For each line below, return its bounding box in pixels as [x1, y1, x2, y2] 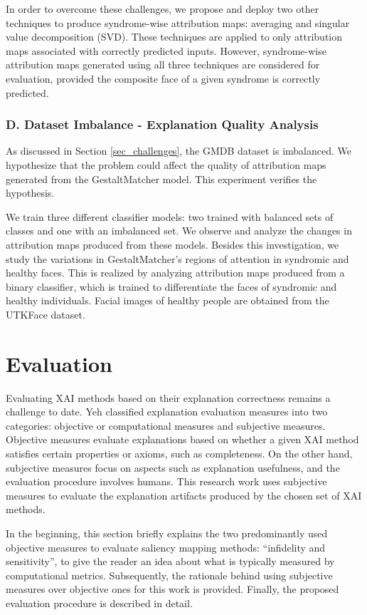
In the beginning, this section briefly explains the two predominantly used [6, 525, 328, 540]
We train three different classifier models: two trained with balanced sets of [6, 209, 334, 224]
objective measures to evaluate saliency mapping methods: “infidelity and [6, 539, 326, 554]
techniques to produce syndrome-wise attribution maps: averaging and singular [6, 15, 350, 30]
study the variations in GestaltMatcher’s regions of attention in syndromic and [6, 251, 349, 266]
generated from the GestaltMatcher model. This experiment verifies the [6, 171, 317, 186]
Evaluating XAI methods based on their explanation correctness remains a [6, 390, 331, 405]
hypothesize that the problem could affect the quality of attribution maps [6, 157, 326, 172]
